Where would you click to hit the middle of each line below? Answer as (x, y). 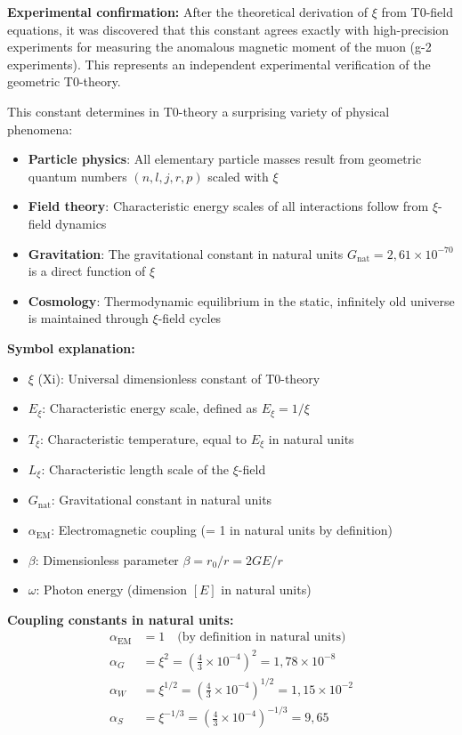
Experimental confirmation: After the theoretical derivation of (187, 12)
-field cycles (190, 318)
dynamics (81, 223)
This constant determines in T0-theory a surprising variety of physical (199, 111)
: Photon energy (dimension (112, 590)
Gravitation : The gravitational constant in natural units (186, 253)
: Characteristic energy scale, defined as (150, 408)
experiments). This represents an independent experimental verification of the (219, 64)
